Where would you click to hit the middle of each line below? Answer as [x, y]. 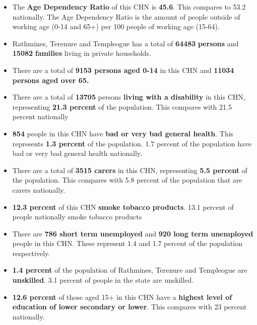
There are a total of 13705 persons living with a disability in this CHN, [129, 97]
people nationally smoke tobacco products [77, 217]
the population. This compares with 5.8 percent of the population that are [127, 180]
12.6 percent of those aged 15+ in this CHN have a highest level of [122, 297]
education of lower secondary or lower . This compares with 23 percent [130, 307]
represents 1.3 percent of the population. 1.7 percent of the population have [132, 143]
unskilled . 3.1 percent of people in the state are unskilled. [103, 280]
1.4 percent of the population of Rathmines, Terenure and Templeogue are [130, 270]
